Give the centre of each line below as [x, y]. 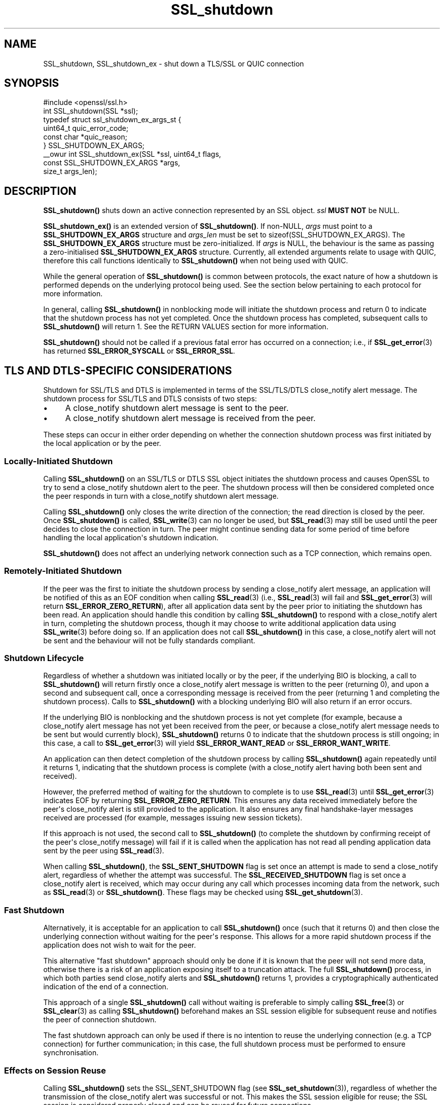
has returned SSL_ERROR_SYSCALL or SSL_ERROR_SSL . [139, 351]
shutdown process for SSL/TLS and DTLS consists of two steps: [150, 399]
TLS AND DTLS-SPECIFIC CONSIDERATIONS [118, 370]
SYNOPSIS [32, 83]
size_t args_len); [70, 171]
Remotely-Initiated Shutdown [63, 571]
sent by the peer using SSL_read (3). [104, 851]
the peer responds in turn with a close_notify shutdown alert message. [161, 496]
